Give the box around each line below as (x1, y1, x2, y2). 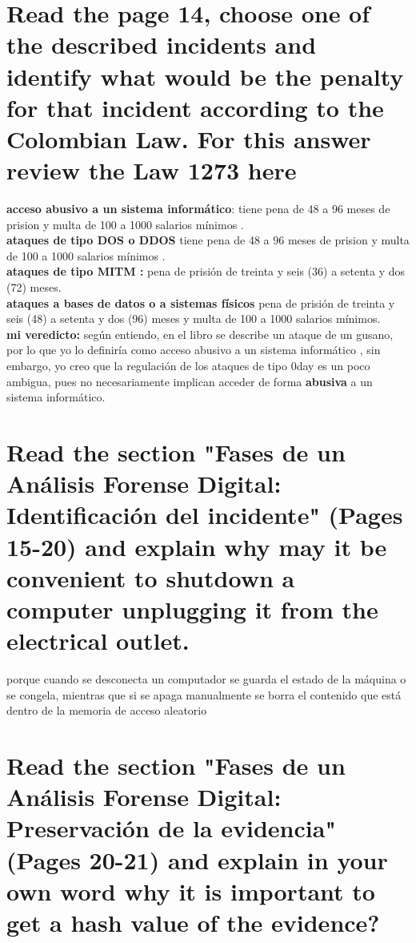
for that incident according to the (6, 91, 384, 123)
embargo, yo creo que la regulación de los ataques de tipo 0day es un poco (6, 357, 370, 373)
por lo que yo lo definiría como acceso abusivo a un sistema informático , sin (6, 341, 381, 358)
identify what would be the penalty (6, 59, 404, 92)
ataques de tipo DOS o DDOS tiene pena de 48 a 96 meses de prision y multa (6, 232, 410, 248)
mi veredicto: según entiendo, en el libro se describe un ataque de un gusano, (6, 325, 394, 342)
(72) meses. (6, 279, 62, 296)
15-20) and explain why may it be (6, 530, 387, 562)
